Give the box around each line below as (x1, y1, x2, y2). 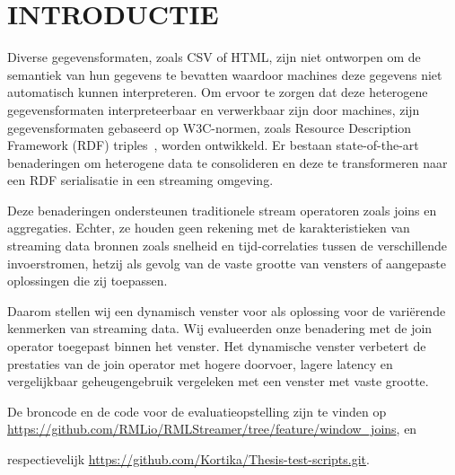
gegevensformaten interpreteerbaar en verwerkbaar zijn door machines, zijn (7, 100, 420, 119)
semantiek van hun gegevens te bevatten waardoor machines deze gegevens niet (7, 65, 442, 84)
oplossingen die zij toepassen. (7, 271, 168, 290)
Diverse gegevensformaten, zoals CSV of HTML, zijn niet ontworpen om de (7, 48, 421, 66)
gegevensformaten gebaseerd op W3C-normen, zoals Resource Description (7, 118, 412, 136)
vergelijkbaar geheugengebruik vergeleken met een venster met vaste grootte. (7, 372, 429, 391)
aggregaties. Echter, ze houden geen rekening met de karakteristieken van (7, 218, 410, 237)
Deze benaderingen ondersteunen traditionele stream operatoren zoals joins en (7, 200, 437, 219)
